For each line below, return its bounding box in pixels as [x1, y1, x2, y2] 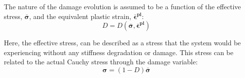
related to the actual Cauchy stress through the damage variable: [4, 57, 198, 67]
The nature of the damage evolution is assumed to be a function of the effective [4, 1, 241, 11]
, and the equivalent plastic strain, [29, 11, 131, 21]
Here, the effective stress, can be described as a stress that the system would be [4, 38, 241, 48]
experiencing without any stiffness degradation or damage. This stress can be [4, 47, 234, 57]
